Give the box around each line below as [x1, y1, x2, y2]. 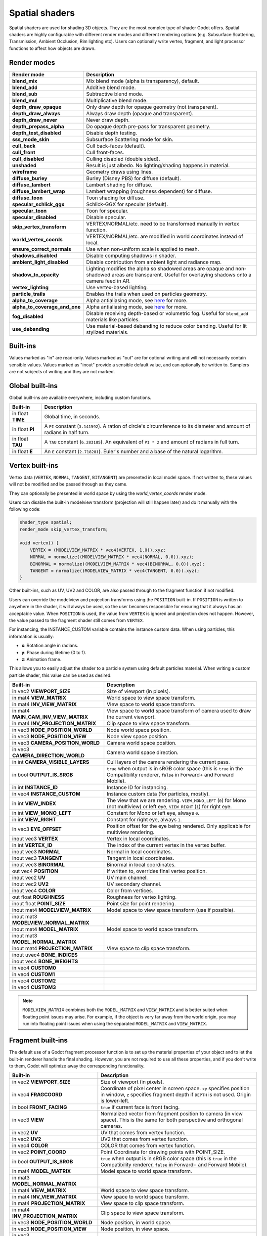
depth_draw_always [12, 110, 60, 117]
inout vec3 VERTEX [12, 836, 58, 842]
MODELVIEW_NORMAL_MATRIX [12, 920, 89, 927]
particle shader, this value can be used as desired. [9, 672, 112, 678]
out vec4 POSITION [12, 868, 58, 875]
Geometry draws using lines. [86, 168, 153, 175]
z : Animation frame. [21, 656, 62, 662]
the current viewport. [106, 713, 156, 720]
